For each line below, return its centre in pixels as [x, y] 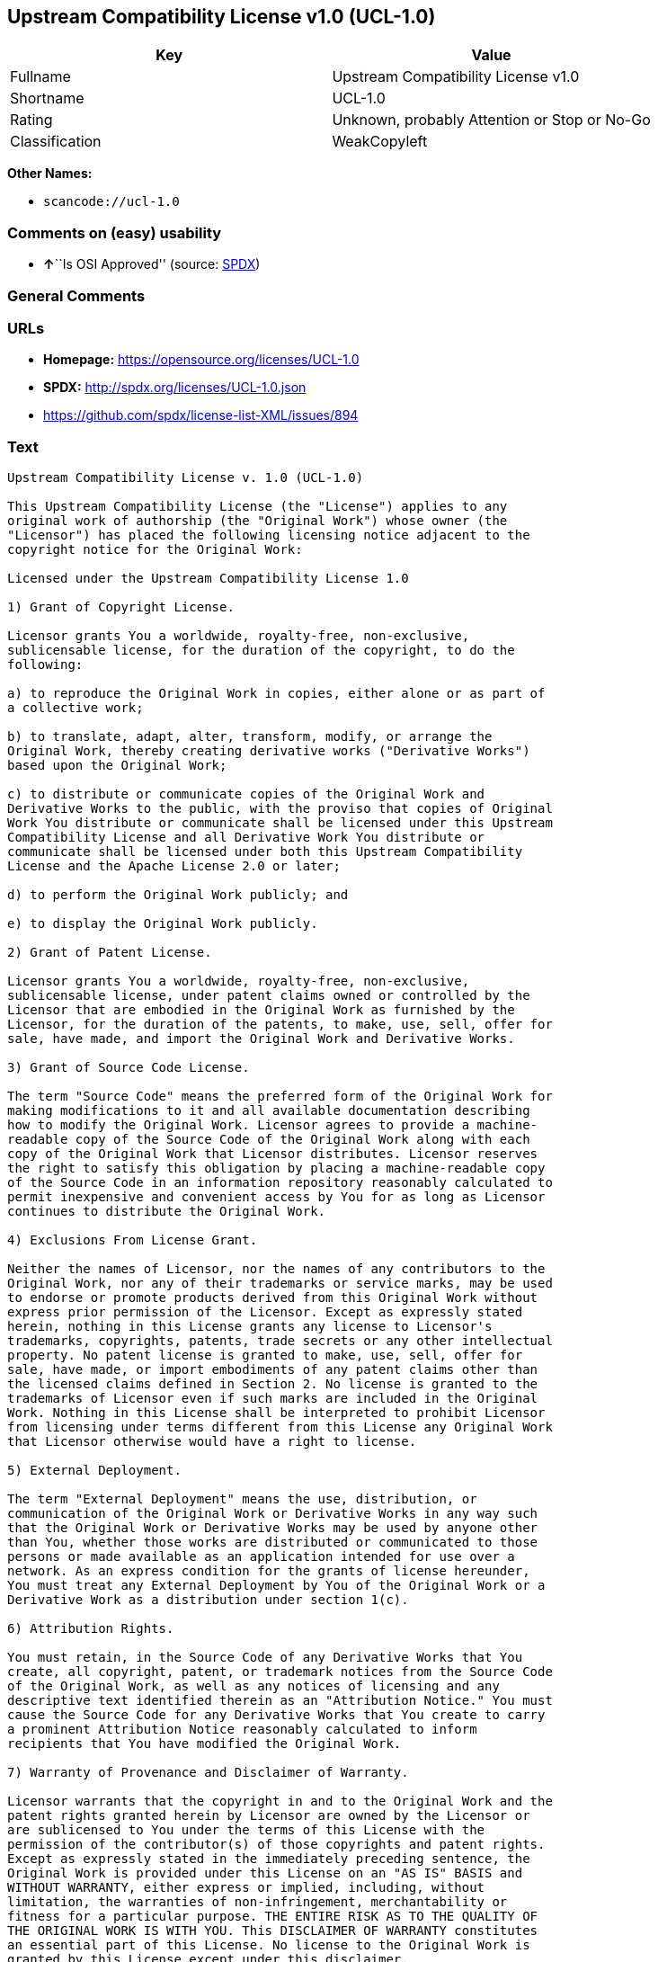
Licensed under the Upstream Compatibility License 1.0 [208, 579]
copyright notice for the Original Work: [155, 550]
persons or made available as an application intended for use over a [261, 1557]
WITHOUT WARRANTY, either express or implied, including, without [246, 1888]
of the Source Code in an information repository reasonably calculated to [280, 1183]
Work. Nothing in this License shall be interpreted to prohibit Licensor [276, 1413]
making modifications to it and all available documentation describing [269, 1111]
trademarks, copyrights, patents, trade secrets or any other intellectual [280, 1341]
